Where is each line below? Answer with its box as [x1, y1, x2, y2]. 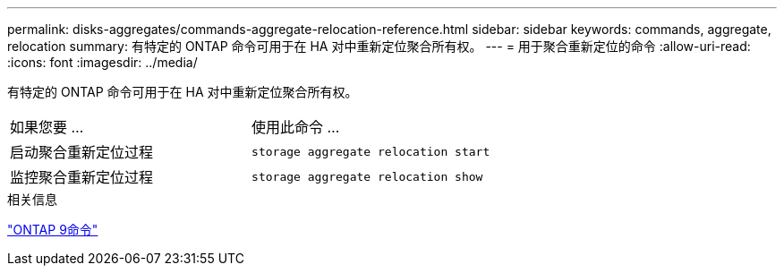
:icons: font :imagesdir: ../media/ [7, 55, 198, 70]
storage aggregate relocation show [251, 169, 483, 183]
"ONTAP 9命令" [7, 222, 98, 237]
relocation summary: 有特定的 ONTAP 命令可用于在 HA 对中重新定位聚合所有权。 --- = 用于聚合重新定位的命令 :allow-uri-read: [7, 38, 751, 54]
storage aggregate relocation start [251, 144, 490, 158]
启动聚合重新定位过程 [10, 143, 154, 161]
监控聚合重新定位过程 [10, 168, 154, 186]
